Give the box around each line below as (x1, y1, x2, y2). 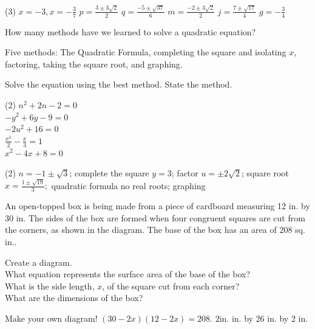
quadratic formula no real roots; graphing (51, 179, 206, 192)
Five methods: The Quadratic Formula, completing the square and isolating (5, 46, 286, 58)
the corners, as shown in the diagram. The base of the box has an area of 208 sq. (5, 223, 305, 236)
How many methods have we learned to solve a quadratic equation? (5, 25, 256, 38)
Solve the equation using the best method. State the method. (5, 78, 232, 91)
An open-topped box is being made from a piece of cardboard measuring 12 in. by (5, 199, 310, 212)
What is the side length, (5, 279, 95, 292)
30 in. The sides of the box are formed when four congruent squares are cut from (5, 211, 305, 224)
